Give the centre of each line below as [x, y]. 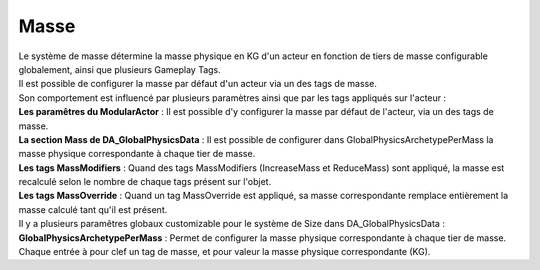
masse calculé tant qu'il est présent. [93, 209]
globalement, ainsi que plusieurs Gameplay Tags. [120, 69]
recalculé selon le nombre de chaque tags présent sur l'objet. [145, 182]
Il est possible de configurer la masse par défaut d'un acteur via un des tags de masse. [197, 84]
